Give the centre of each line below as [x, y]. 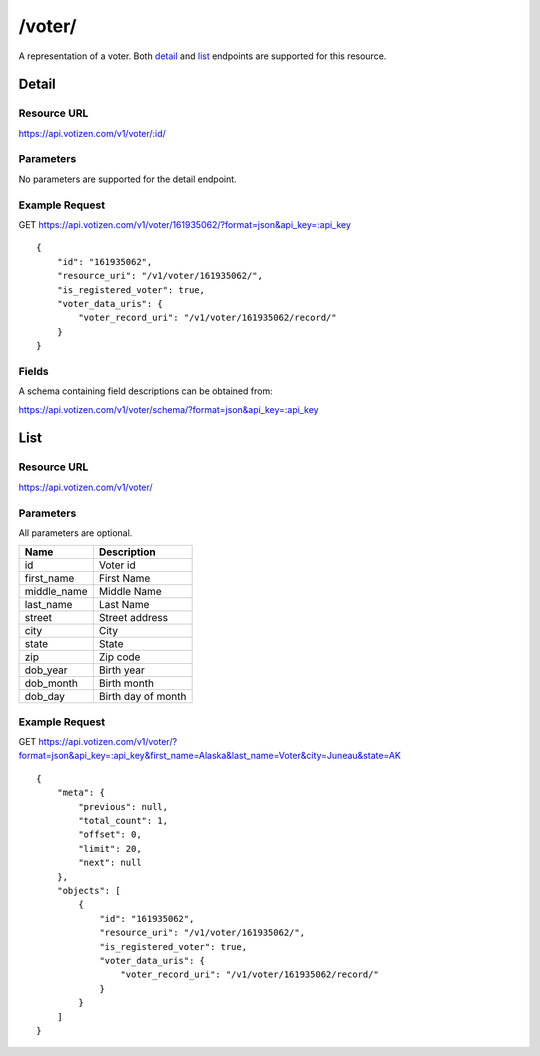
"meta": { [80, 793]
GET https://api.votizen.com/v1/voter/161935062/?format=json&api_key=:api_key [185, 224]
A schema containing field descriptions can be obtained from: [146, 391]
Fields [33, 371]
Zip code [119, 657]
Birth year [121, 670]
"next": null [110, 863]
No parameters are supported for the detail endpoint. [127, 179]
